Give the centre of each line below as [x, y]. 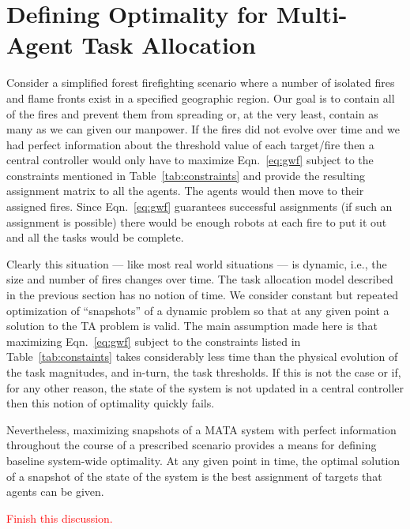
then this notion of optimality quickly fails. [111, 403]
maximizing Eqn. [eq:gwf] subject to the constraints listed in [154, 341]
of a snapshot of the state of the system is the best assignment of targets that [194, 476]
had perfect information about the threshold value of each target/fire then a [190, 144]
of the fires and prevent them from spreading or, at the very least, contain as [192, 113]
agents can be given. [55, 491]
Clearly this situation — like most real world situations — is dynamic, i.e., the [197, 263]
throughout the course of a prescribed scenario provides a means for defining [192, 445]
